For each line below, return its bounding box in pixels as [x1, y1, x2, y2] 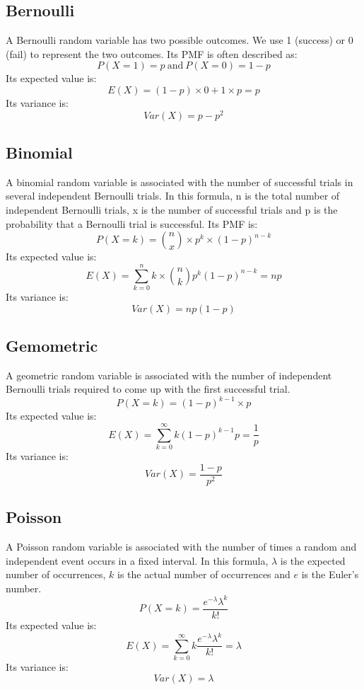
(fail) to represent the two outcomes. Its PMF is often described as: [6, 46, 298, 61]
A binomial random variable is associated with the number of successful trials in [6, 174, 353, 189]
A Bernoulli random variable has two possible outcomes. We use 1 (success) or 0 [6, 33, 353, 47]
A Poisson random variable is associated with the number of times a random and [6, 539, 357, 554]
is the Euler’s [301, 567, 359, 582]
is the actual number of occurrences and [117, 567, 290, 582]
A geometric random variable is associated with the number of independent [6, 367, 332, 382]
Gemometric [6, 334, 98, 356]
